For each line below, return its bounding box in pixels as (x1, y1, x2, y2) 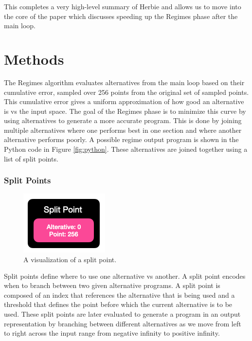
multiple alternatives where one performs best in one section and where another (4, 125, 242, 135)
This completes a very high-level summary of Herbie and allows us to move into (4, 1, 241, 11)
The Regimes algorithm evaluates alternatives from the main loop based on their (4, 77, 245, 87)
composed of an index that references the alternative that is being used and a (4, 289, 235, 300)
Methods (4, 49, 64, 69)
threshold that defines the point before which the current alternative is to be (4, 299, 233, 309)
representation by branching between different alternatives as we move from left (4, 318, 241, 328)
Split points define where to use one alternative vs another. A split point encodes (4, 270, 246, 281)
